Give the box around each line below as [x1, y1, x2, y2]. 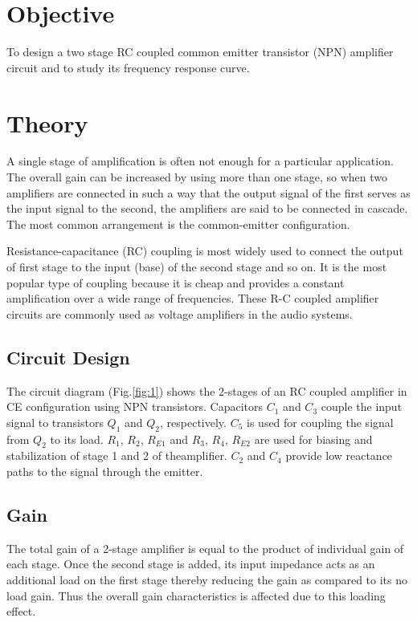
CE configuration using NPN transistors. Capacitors [6, 398, 264, 415]
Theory [6, 106, 88, 139]
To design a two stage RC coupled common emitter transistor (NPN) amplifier [6, 43, 394, 60]
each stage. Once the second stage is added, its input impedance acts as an [6, 555, 375, 572]
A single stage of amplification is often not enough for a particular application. [6, 152, 394, 169]
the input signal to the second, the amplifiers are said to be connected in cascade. [6, 200, 408, 217]
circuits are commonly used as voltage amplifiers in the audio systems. [6, 305, 353, 322]
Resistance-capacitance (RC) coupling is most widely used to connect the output [6, 242, 403, 259]
